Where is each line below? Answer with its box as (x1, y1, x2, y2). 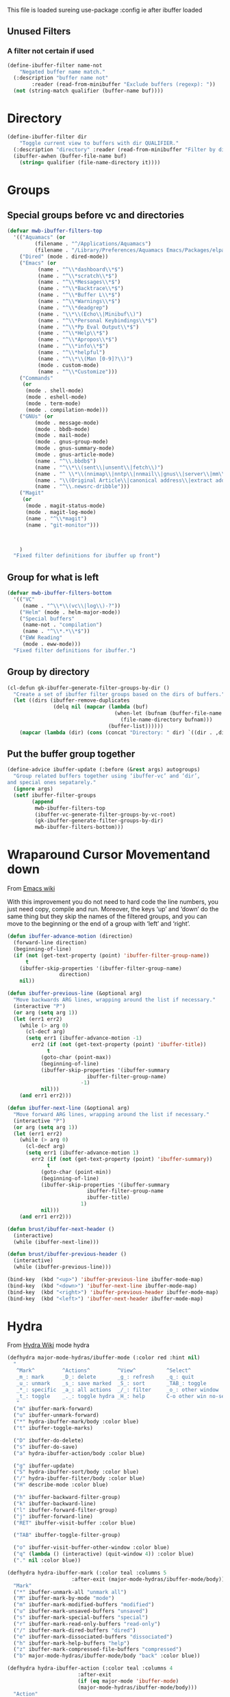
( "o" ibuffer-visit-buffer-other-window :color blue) (13, 1544, 170, 1551)
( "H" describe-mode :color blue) (13, 1481, 109, 1489)
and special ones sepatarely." (7, 779, 97, 786)
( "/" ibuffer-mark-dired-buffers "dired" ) (13, 1627, 136, 1634)
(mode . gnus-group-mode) (34, 439, 109, 445)
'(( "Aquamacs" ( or (13, 234, 66, 241)
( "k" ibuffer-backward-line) (13, 1500, 97, 1507)
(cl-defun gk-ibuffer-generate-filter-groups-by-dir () (7, 684, 170, 691)
